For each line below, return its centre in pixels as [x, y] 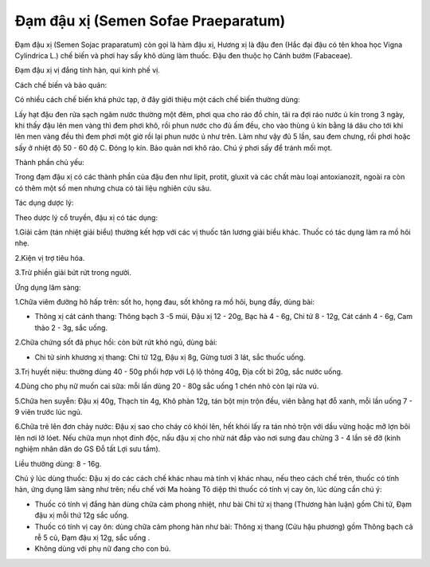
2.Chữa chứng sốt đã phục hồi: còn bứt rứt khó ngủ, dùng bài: [116, 342]
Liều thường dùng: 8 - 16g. [58, 463]
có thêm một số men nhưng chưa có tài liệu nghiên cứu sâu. [113, 188]
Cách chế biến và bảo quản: [61, 85]
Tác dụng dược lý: [44, 203]
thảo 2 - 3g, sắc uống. [71, 328]
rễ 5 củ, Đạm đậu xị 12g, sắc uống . [92, 537]
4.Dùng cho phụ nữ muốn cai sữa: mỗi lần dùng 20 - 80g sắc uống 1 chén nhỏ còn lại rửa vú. [167, 386]
